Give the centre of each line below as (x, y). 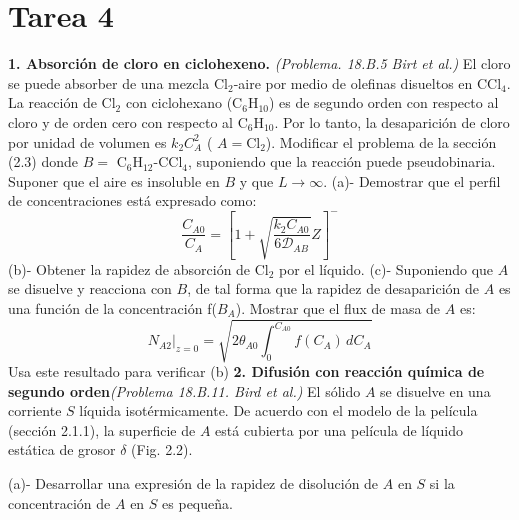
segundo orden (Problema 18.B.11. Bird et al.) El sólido (184, 390)
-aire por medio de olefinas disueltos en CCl (367, 82)
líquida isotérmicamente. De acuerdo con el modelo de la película (278, 410)
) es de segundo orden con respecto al (383, 102)
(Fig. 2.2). (162, 449)
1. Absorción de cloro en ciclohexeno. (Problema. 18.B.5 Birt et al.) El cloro (259, 63)
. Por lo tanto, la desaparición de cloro (392, 121)
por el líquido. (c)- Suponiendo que (386, 268)
